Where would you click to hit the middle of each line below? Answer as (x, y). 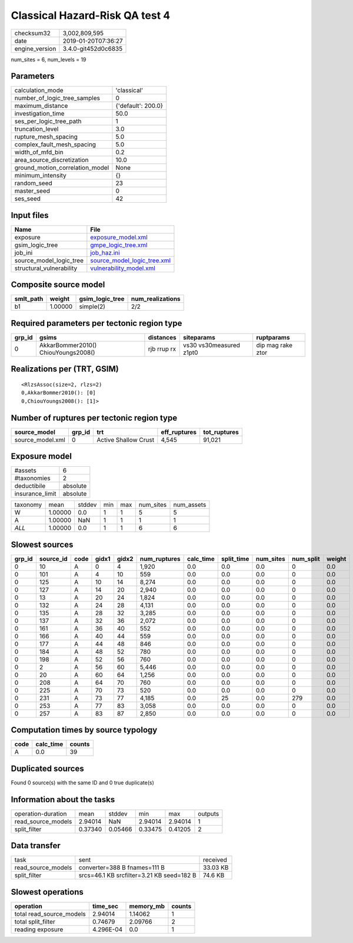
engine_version (35, 48)
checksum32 (33, 33)
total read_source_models (50, 914)
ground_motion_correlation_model (62, 168)
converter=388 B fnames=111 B (121, 868)
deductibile (30, 486)
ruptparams (273, 337)
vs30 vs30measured (212, 345)
